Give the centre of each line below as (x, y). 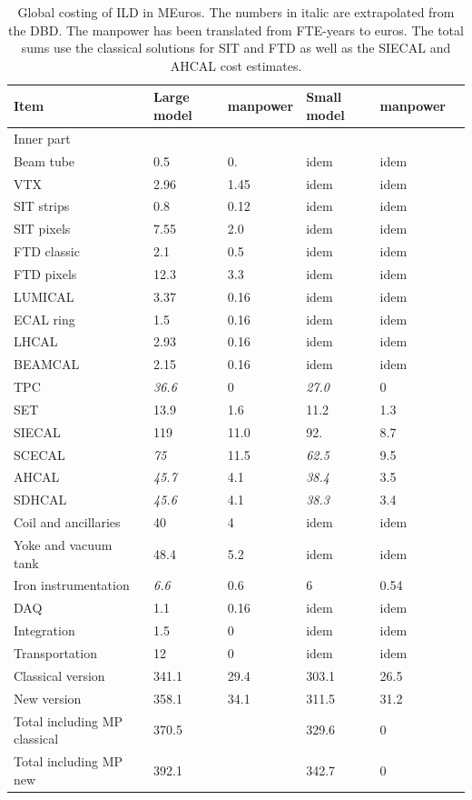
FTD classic (47, 251)
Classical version (59, 675)
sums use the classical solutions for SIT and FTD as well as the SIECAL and (236, 48)
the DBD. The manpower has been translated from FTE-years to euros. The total (236, 30)
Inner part (42, 138)
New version (48, 698)
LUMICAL (44, 296)
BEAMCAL (47, 364)
